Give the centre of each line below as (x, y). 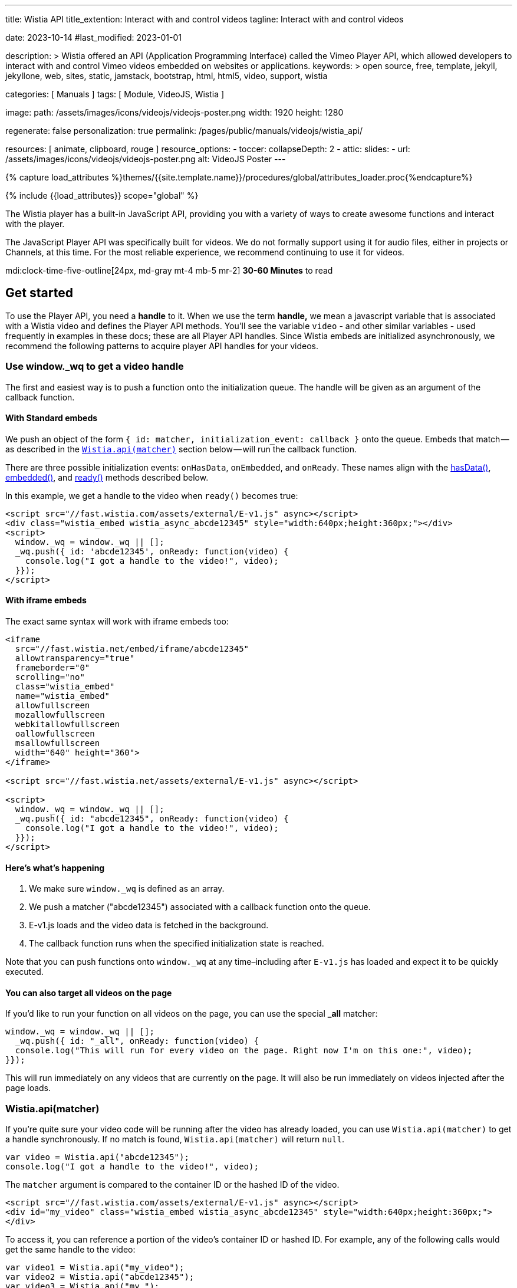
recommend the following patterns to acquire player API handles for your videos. (162, 346)
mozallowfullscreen (60, 715)
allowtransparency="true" (75, 658)
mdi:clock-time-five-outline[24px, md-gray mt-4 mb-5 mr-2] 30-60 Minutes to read (169, 270)
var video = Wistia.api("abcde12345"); (97, 1157)
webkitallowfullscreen (67, 724)
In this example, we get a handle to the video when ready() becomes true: (152, 495)
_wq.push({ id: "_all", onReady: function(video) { (137, 1041)
